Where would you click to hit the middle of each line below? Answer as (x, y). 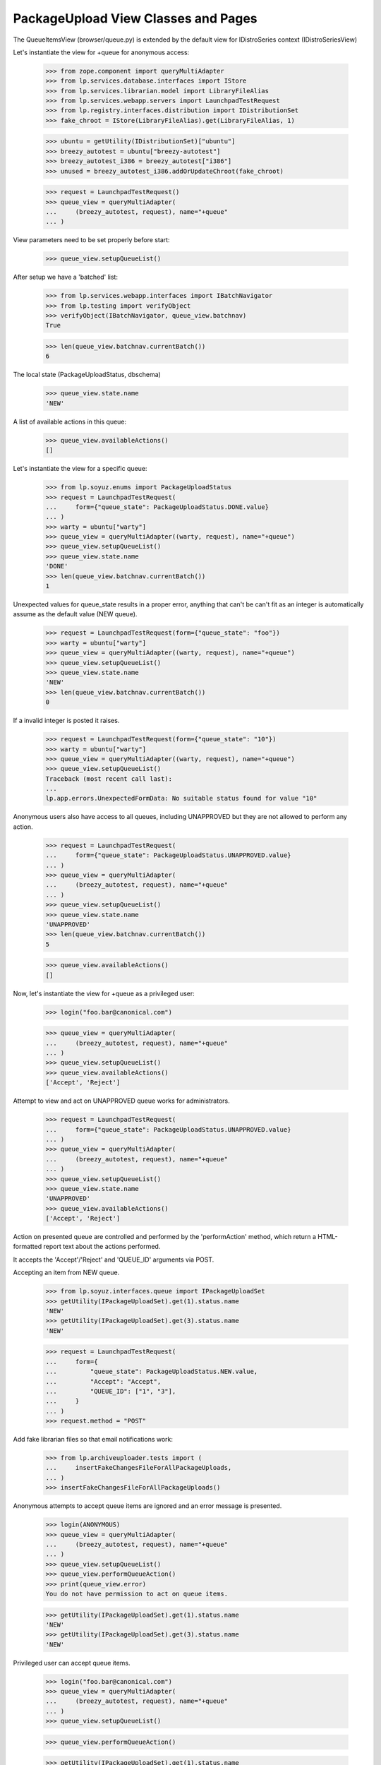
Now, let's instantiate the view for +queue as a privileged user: (104, 993)
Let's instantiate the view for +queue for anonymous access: (101, 52)
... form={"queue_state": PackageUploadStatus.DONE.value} (157, 507)
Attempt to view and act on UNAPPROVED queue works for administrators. (121, 1101)
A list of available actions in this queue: (70, 421)
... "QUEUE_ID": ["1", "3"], (111, 1391)
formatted (28, 1247)
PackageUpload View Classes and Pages (135, 18)
